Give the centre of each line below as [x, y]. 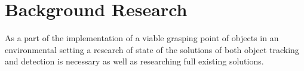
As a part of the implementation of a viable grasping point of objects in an [142, 38]
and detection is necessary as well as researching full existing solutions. [134, 61]
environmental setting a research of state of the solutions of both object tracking [152, 49]
